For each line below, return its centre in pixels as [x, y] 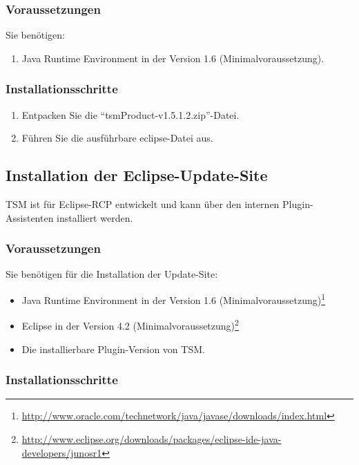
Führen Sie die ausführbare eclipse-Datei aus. [117, 138]
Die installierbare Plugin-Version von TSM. [113, 349]
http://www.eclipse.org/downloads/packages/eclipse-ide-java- [152, 438]
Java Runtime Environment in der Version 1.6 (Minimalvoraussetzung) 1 [174, 299]
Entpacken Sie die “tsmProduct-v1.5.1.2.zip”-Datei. [130, 114]
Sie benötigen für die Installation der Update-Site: [112, 274]
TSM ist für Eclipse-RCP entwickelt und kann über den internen [143, 204]
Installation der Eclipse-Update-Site [137, 175]
